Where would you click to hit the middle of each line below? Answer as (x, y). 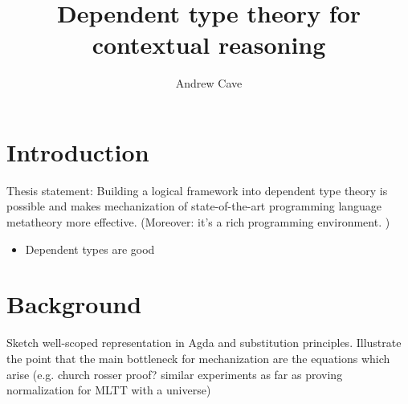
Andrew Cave (209, 83)
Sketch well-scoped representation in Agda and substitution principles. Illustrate (204, 343)
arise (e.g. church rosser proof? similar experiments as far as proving (175, 374)
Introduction (78, 151)
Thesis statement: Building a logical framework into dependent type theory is (197, 190)
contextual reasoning (209, 45)
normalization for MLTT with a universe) (109, 390)
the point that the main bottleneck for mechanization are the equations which (198, 358)
